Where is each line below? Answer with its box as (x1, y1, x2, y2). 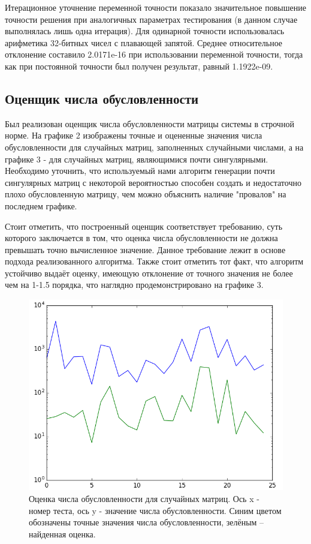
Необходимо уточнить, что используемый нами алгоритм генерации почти (5, 164, 275, 177)
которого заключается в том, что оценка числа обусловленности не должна (5, 232, 278, 244)
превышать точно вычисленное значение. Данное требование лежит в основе (5, 243, 286, 256)
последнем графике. (5, 199, 77, 212)
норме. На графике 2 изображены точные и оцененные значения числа (5, 129, 262, 142)
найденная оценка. (29, 527, 96, 540)
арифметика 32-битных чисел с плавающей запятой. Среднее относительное (5, 36, 283, 49)
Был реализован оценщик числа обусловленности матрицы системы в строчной (5, 117, 294, 130)
